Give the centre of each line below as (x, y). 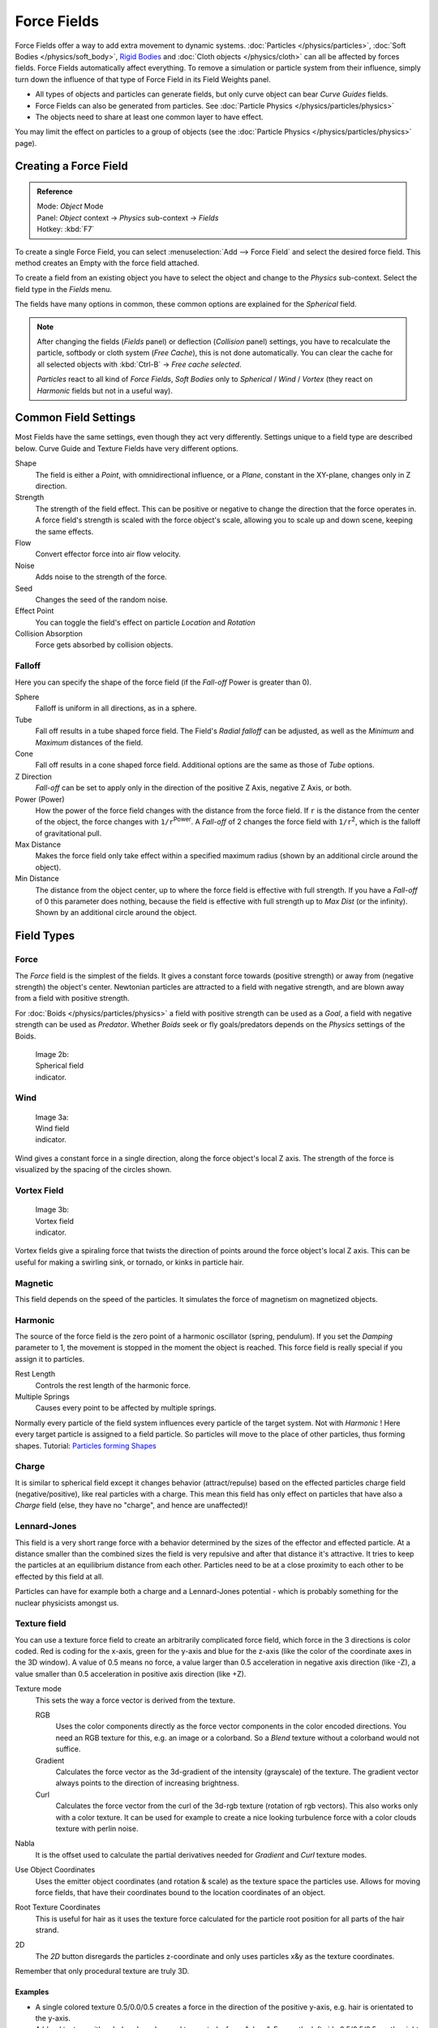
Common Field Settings (75, 418)
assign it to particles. (50, 1359)
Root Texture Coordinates (58, 1907)
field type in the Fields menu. (64, 289)
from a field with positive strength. (72, 999)
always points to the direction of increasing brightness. (147, 1783)
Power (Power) (40, 799)
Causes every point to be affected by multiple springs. (126, 1408)
